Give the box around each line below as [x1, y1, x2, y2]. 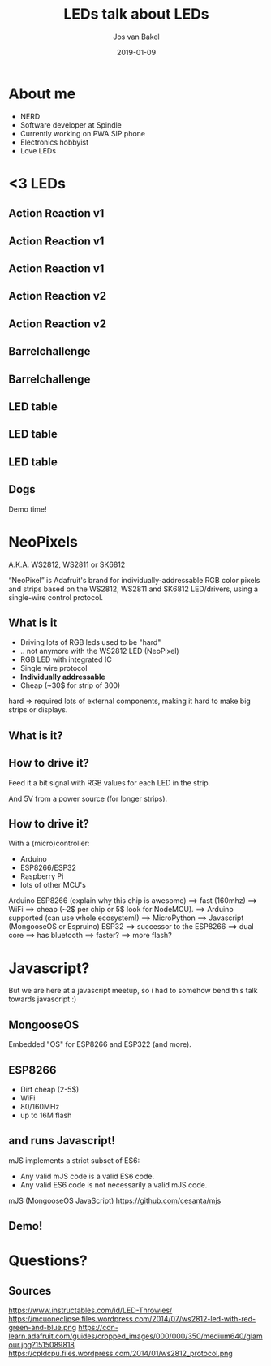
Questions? [8, 1251, 88, 1270]
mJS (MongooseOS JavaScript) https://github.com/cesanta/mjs [8, 1195, 222, 1205]
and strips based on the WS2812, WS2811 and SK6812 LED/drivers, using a [8, 584, 258, 594]
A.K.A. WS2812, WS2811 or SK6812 [8, 560, 126, 569]
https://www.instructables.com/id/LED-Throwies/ [8, 1305, 173, 1316]
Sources [8, 1284, 52, 1298]
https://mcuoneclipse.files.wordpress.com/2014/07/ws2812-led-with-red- [8, 1314, 256, 1324]
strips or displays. [8, 705, 68, 715]
